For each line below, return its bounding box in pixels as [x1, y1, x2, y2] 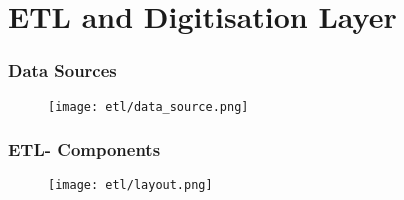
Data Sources [8, 58, 117, 83]
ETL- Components [8, 137, 161, 162]
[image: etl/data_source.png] [48, 99, 249, 114]
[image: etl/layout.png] [48, 178, 213, 193]
